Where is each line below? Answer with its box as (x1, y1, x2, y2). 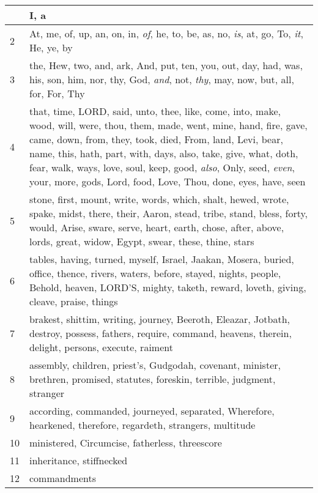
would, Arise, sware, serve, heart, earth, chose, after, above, (29, 220, 284, 234)
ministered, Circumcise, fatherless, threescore (29, 436, 222, 450)
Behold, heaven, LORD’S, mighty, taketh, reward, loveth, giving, (29, 280, 306, 294)
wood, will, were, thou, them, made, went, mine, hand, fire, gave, (29, 118, 308, 132)
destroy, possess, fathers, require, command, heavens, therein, (29, 326, 292, 340)
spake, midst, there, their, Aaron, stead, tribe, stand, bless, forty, (29, 206, 308, 220)
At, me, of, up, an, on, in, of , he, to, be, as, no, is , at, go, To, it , (29, 26, 303, 40)
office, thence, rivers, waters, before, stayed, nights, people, (29, 266, 281, 280)
